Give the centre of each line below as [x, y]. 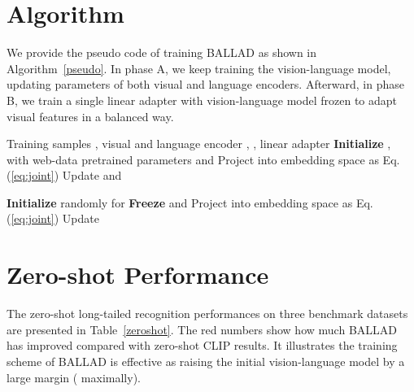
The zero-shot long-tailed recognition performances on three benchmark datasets [207, 314]
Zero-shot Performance [138, 274]
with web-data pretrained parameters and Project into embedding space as [193, 159]
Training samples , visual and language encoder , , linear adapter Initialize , [199, 144]
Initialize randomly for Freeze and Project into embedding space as [180, 202]
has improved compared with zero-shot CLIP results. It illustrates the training [202, 345]
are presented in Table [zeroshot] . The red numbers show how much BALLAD [202, 329]
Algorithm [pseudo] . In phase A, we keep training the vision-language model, [199, 68]
